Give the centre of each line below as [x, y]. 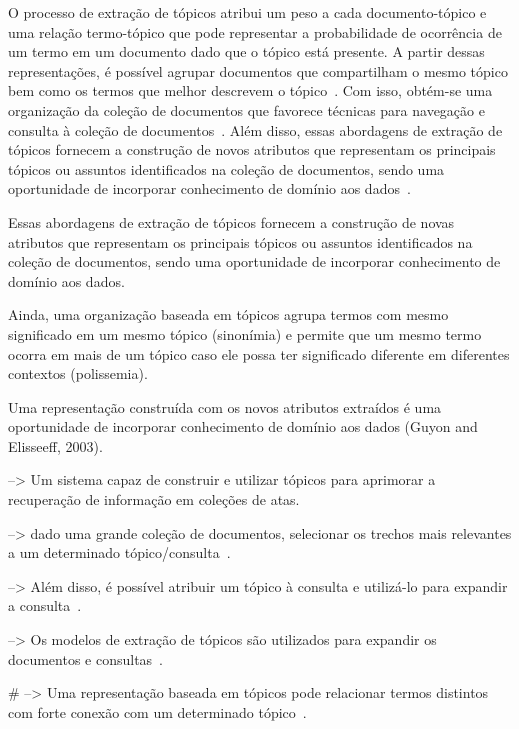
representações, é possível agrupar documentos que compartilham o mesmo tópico [258, 70]
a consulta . [45, 605]
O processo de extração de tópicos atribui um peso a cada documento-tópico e [247, 12]
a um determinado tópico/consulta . [119, 552]
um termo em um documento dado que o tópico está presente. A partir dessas [246, 51]
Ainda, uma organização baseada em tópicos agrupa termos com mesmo [228, 314]
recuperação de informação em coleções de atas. [154, 499]
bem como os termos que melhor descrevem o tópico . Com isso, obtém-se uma [250, 90]
